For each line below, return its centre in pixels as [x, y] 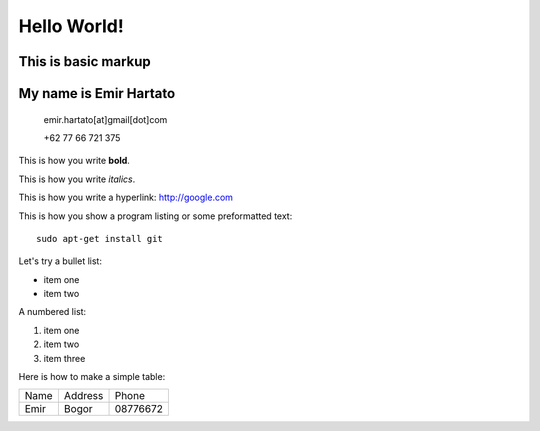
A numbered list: [52, 312]
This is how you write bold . [74, 161]
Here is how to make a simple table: [92, 377]
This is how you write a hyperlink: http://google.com [126, 197]
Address [83, 396]
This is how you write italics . [77, 179]
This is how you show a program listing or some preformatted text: [155, 216]
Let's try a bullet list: [60, 261]
